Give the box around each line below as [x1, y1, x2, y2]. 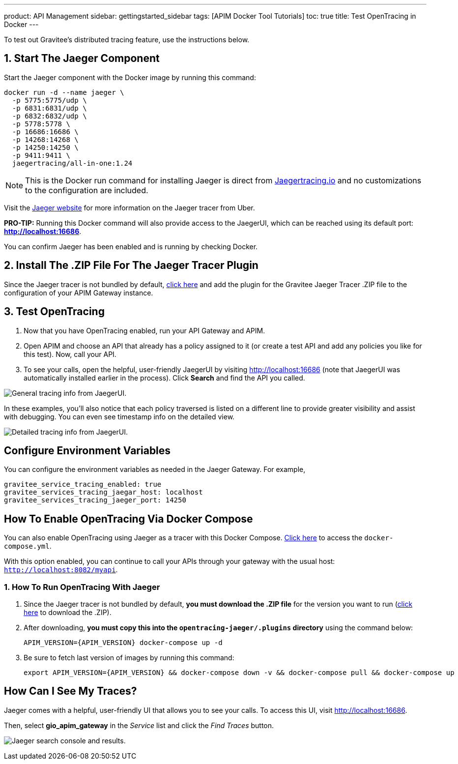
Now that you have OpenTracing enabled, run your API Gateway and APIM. [24, 326, 265, 335]
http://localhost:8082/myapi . [4, 565, 118, 574]
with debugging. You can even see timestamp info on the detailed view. [4, 412, 235, 421]
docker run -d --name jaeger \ [4, 88, 124, 96]
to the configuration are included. [25, 185, 148, 195]
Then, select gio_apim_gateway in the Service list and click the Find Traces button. [4, 721, 274, 730]
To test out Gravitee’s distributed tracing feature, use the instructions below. [4, 35, 250, 44]
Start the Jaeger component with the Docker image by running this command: [4, 73, 256, 82]
